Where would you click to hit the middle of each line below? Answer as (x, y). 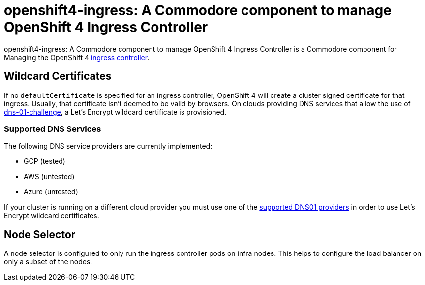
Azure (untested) (51, 192)
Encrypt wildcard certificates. (52, 216)
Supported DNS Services (53, 129)
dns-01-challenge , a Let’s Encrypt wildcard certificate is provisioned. (115, 112)
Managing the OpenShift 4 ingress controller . (77, 57)
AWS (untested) (49, 177)
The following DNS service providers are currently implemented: (108, 146)
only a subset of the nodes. (48, 262)
